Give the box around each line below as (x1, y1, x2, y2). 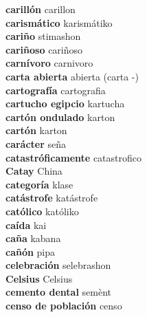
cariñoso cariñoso (5, 42, 83, 56)
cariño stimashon (5, 29, 81, 43)
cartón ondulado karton (5, 109, 115, 124)
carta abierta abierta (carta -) (5, 69, 139, 83)
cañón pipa (5, 244, 56, 259)
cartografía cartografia (5, 83, 106, 97)
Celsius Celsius (5, 271, 73, 285)
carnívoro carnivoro (5, 56, 93, 70)
